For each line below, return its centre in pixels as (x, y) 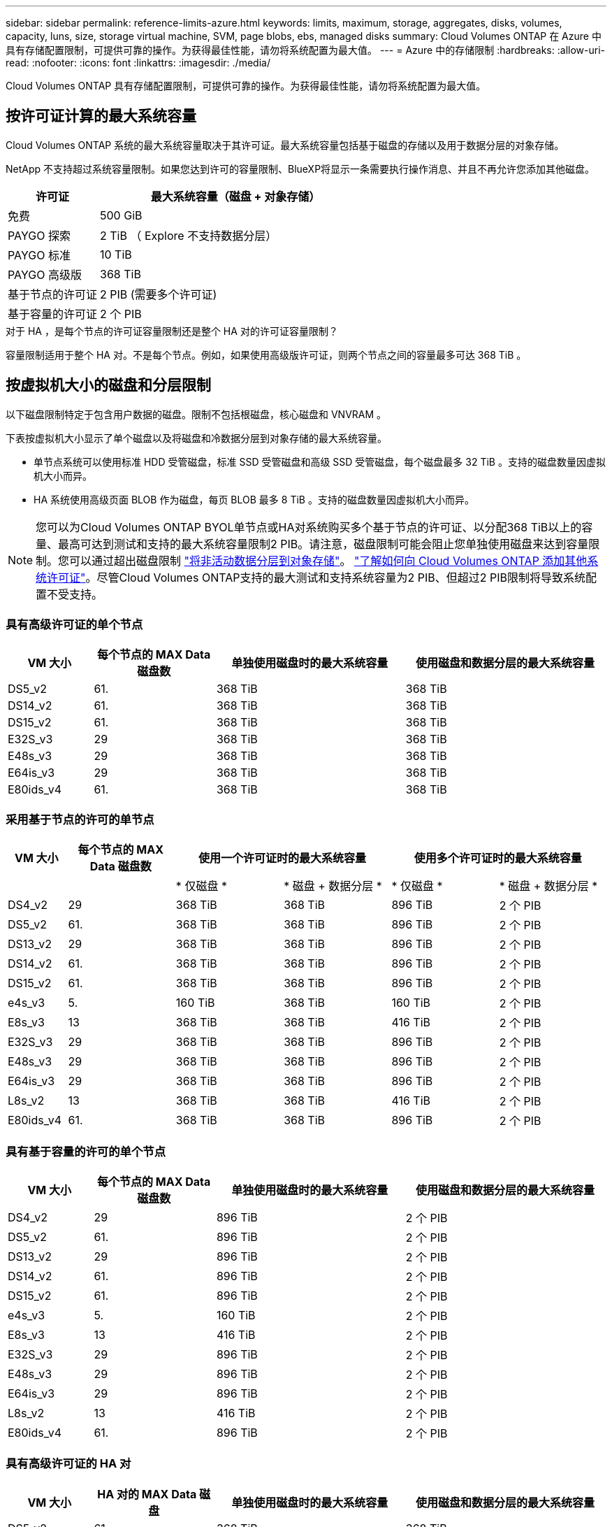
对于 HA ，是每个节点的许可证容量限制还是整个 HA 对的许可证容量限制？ (172, 331)
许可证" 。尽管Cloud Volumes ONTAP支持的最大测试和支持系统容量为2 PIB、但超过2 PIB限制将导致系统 (316, 577)
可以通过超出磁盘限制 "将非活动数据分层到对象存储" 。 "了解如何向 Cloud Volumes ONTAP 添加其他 (328, 560)
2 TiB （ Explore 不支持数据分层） (189, 235)
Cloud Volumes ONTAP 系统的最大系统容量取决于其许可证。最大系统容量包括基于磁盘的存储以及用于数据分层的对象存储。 (285, 145)
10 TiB (116, 254)
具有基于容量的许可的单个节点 (86, 1151)
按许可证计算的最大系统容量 (101, 116)
